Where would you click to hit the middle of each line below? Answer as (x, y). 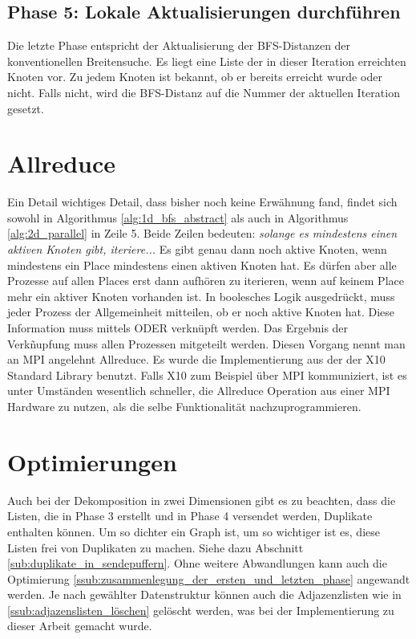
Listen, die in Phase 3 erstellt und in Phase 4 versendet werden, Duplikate (190, 516)
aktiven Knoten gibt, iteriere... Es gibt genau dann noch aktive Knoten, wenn (197, 249)
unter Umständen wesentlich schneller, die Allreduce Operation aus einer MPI (199, 391)
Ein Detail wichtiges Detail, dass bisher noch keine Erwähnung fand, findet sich (202, 202)
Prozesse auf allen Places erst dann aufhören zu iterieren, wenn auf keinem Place (206, 281)
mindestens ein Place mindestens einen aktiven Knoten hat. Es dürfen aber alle (202, 265)
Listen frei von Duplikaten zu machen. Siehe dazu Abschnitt (155, 547)
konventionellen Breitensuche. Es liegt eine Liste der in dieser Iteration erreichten (207, 61)
